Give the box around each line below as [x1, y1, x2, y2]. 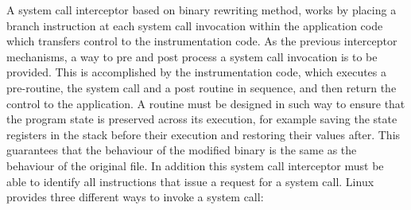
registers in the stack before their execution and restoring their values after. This [6, 126, 401, 142]
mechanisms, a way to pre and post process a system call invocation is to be [6, 48, 378, 64]
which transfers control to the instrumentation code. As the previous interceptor [6, 33, 397, 49]
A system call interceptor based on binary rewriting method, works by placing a [6, 2, 397, 17]
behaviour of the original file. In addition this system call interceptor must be [6, 157, 384, 173]
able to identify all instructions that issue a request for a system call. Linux [6, 173, 374, 189]
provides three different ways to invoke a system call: [6, 189, 264, 205]
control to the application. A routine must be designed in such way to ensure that [6, 95, 405, 111]
